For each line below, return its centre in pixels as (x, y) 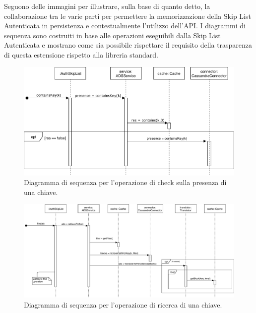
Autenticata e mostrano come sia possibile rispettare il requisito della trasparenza (128, 45)
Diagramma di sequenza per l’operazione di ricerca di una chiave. (123, 305)
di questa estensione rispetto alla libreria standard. (81, 54)
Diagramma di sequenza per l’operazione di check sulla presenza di (125, 182)
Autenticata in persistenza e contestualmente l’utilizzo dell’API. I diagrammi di (125, 26)
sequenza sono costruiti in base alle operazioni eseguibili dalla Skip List (112, 35)
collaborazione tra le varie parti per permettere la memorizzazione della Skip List (128, 16)
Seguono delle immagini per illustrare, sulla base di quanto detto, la (107, 6)
